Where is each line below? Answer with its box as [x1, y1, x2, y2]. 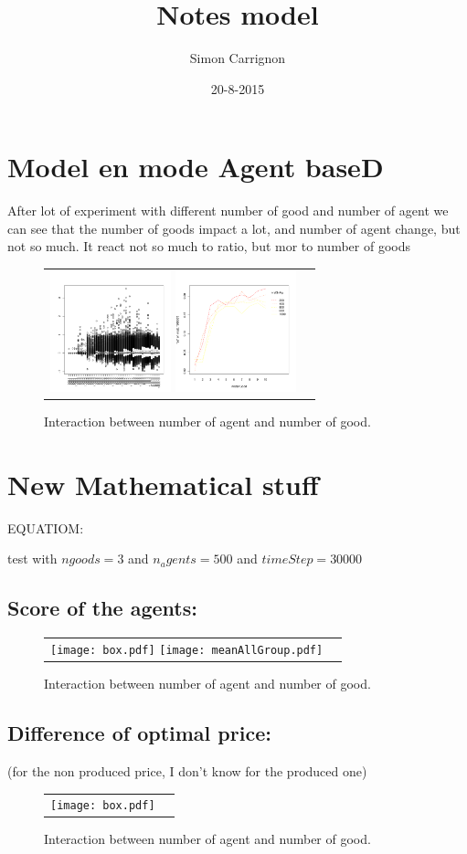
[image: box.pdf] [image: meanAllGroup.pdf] [50, 644, 324, 658]
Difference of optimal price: [7, 719, 271, 747]
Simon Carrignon [189, 48, 286, 68]
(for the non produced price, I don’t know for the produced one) [7, 761, 367, 780]
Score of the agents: [7, 594, 197, 622]
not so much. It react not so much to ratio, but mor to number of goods [7, 237, 410, 256]
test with [7, 549, 58, 568]
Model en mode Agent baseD [7, 148, 384, 185]
